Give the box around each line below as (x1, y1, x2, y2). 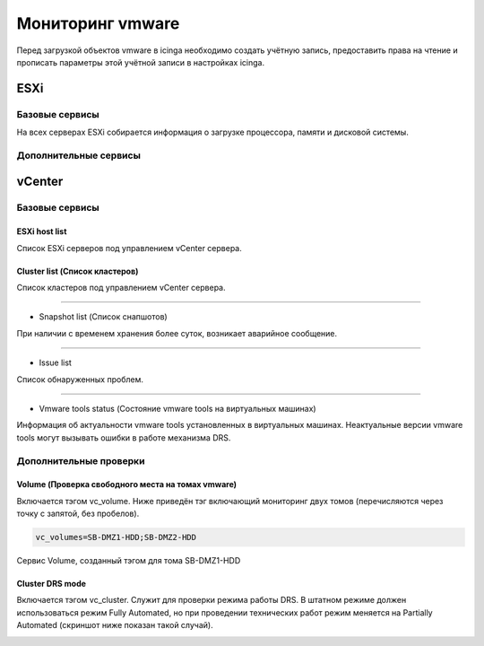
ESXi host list (16, 226, 67, 237)
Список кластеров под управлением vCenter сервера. (16, 283, 226, 293)
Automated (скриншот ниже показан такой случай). (16, 620, 214, 631)
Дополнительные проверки (16, 454, 145, 467)
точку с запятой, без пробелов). (16, 508, 140, 519)
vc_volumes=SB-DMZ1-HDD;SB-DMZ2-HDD (35, 532, 197, 543)
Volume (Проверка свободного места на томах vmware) (16, 479, 238, 490)
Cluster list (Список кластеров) (16, 266, 139, 276)
